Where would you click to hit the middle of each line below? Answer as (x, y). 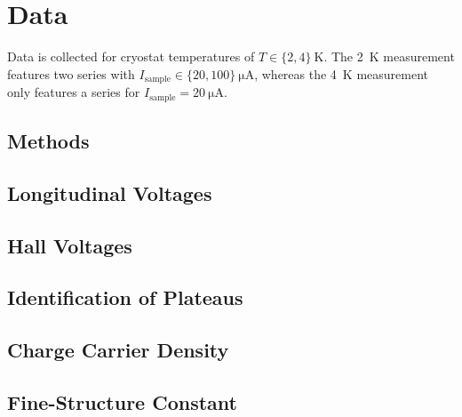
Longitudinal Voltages (110, 192)
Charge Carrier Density (118, 350)
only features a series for (74, 92)
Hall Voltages (70, 245)
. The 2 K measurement (389, 56)
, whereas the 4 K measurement (342, 73)
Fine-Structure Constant (122, 401)
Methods (48, 141)
